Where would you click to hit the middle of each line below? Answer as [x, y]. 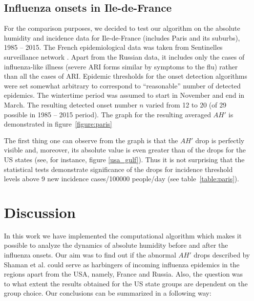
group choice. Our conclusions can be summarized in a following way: [108, 293]
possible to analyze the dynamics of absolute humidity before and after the [116, 245]
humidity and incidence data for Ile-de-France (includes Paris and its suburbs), [122, 37]
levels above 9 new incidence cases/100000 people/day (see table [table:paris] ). [122, 179]
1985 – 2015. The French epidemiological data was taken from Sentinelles [113, 47]
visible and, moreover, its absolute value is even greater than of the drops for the [125, 150]
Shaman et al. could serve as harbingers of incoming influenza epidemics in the [122, 264]
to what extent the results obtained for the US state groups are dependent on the [126, 283]
